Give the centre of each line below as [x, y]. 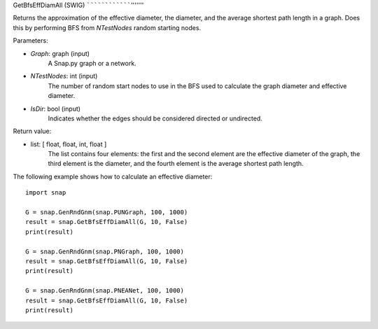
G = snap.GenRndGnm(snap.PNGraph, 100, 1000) [105, 251]
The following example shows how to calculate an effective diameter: [113, 176]
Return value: [32, 131]
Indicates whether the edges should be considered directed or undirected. [155, 118]
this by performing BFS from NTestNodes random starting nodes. [107, 27]
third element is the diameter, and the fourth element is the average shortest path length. [176, 164]
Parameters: [30, 41]
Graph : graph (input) [60, 53]
